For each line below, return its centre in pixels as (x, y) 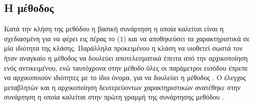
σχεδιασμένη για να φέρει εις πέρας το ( (62, 38)
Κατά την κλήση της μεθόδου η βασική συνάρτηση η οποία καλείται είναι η (114, 29)
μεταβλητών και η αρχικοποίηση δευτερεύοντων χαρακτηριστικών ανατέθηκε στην (122, 87)
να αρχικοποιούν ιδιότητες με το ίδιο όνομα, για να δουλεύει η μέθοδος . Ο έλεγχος (125, 77)
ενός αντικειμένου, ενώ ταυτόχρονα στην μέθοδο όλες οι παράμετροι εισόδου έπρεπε (126, 67)
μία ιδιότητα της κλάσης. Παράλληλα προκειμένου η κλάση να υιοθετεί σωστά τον (124, 48)
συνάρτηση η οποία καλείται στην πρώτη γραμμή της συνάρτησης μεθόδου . (114, 97)
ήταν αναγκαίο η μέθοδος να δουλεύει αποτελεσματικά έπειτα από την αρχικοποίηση (126, 57)
